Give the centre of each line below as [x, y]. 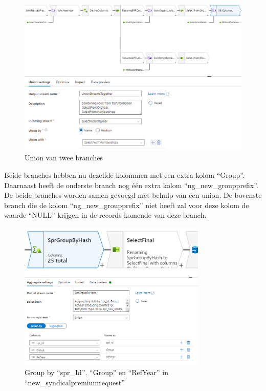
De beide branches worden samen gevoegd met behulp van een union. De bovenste [133, 195]
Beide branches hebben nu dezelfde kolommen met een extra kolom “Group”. [124, 175]
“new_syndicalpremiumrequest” [75, 382]
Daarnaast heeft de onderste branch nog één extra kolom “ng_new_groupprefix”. [131, 185]
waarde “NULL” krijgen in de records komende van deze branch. [105, 215]
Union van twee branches [64, 158]
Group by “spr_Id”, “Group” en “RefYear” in [97, 372]
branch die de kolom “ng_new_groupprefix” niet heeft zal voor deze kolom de [127, 205]
